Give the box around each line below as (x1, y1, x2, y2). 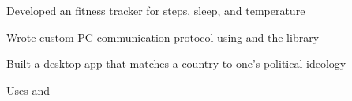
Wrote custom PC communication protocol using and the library (6, 28, 320, 45)
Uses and (6, 81, 50, 98)
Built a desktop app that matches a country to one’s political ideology (6, 55, 346, 72)
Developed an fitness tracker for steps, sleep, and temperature (6, 2, 305, 18)
